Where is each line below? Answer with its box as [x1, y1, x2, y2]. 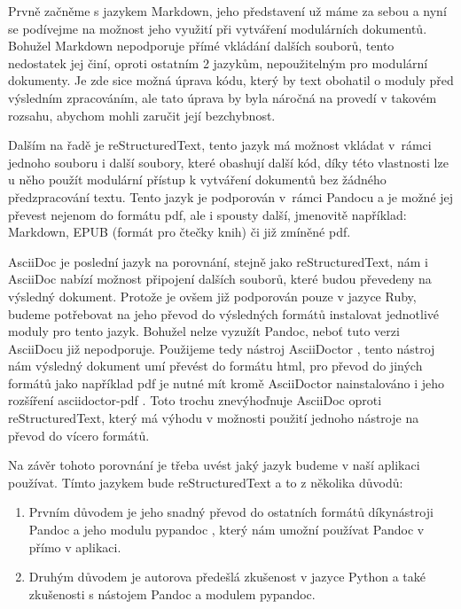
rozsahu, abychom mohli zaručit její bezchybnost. [8, 105, 276, 124]
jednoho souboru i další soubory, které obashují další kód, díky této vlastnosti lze [8, 152, 449, 171]
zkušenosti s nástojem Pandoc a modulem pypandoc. [28, 584, 316, 603]
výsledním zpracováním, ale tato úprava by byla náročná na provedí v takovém [8, 88, 437, 106]
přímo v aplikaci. [28, 537, 121, 556]
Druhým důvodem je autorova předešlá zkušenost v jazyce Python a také [28, 567, 426, 586]
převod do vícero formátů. [8, 426, 150, 444]
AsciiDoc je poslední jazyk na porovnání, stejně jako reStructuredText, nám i [8, 252, 428, 270]
